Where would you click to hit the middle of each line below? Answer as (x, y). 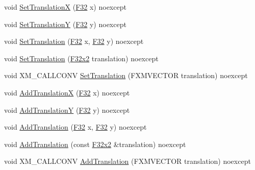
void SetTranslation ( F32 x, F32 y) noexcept (74, 41)
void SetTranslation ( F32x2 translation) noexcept (81, 58)
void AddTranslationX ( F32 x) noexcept (67, 92)
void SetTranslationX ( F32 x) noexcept (65, 7)
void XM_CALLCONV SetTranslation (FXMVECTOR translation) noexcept (126, 75)
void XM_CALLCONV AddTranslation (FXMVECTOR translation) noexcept (127, 161)
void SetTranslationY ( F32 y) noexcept (65, 24)
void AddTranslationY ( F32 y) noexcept (67, 110)
